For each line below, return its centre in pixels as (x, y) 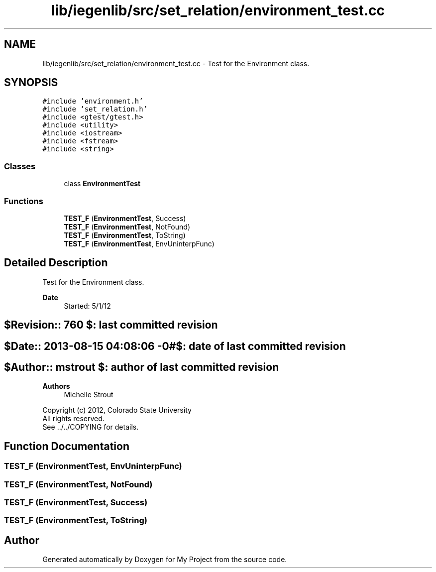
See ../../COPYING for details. (91, 427)
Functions (24, 201)
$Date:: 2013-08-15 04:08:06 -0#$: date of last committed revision (175, 346)
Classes (20, 166)
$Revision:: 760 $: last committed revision (111, 325)
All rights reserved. (73, 419)
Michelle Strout (89, 395)
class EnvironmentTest (102, 184)
